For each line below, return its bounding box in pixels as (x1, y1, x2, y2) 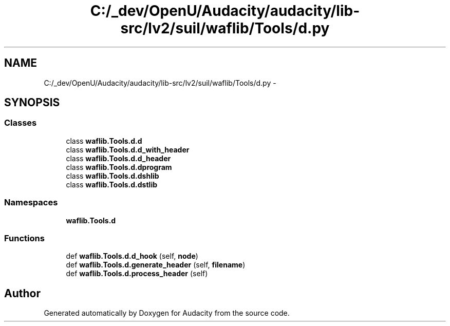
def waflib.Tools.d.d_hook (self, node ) (66, 252, 198, 261)
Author (4, 286, 41, 300)
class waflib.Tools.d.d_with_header (66, 145, 190, 154)
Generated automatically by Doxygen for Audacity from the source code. (44, 309, 290, 318)
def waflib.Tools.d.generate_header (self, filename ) (66, 260, 246, 270)
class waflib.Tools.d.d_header (66, 154, 171, 163)
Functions (4, 233, 45, 243)
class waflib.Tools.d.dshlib (66, 171, 159, 180)
